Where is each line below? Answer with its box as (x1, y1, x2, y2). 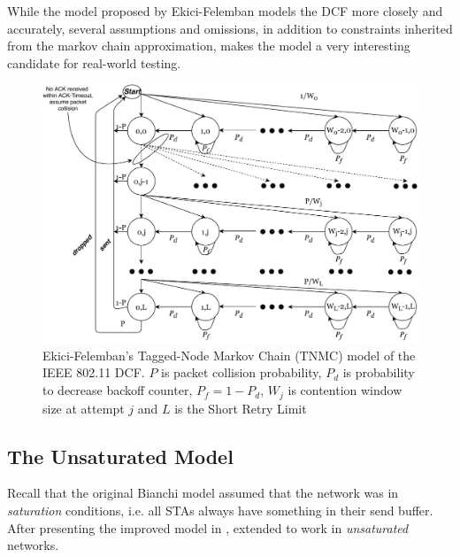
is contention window (287, 381, 402, 399)
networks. (7, 536, 59, 554)
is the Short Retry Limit (174, 398, 307, 417)
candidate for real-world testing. (7, 53, 181, 72)
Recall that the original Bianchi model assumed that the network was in (7, 484, 399, 502)
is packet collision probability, (161, 363, 322, 382)
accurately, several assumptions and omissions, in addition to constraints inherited (7, 19, 453, 37)
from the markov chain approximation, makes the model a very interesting (7, 36, 410, 55)
